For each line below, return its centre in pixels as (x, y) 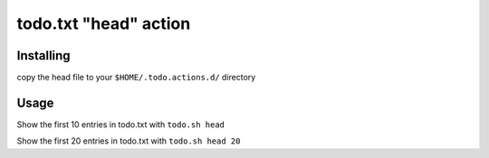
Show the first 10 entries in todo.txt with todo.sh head (121, 124)
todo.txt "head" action (104, 23)
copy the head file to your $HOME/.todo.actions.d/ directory (136, 78)
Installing (44, 56)
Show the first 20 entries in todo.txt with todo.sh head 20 (129, 141)
